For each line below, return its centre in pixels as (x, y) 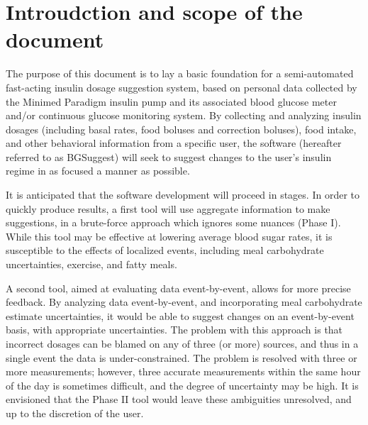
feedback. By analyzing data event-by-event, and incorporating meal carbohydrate (184, 302)
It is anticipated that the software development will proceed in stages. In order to (183, 195)
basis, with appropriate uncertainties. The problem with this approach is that (174, 330)
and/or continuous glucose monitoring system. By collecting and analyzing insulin (184, 115)
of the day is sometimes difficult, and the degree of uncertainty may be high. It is (182, 385)
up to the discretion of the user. (75, 413)
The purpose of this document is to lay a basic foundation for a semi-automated (180, 73)
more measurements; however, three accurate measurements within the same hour (183, 371)
